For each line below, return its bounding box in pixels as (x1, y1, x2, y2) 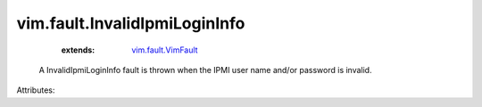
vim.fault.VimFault (131, 45, 198, 55)
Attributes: (16, 85, 55, 95)
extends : (61, 45, 96, 55)
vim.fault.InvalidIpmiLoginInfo (16, 13, 245, 33)
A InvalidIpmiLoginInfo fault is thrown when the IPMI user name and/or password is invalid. (38, 64, 372, 75)
